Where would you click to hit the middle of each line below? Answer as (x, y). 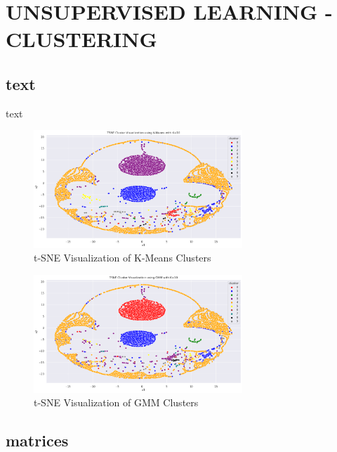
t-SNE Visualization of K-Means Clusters (123, 258)
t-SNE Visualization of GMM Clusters (116, 402)
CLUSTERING (81, 39)
